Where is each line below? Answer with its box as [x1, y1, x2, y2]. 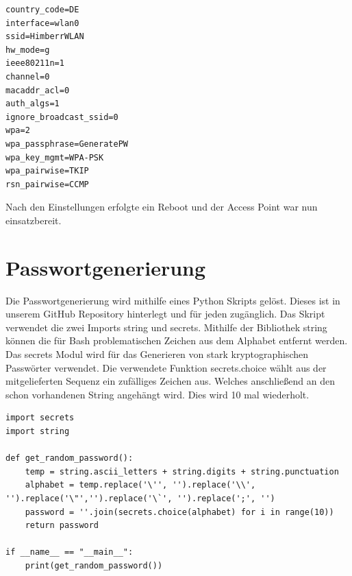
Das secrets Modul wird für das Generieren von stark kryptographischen [5, 347, 309, 361]
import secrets [5, 413, 75, 423]
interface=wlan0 [5, 18, 79, 28]
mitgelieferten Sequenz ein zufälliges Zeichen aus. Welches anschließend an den [5, 374, 335, 388]
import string [5, 426, 70, 436]
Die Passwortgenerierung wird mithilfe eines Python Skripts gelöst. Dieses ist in [5, 293, 340, 307]
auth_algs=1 [5, 99, 60, 109]
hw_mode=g [5, 45, 50, 55]
